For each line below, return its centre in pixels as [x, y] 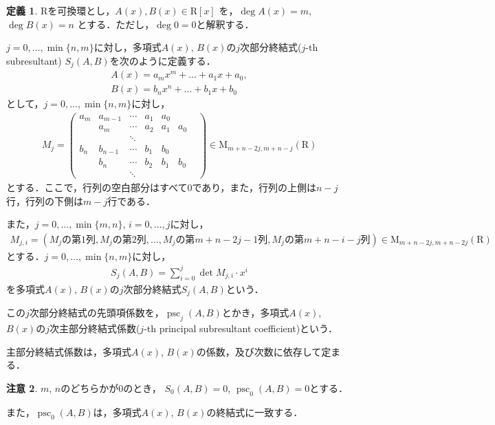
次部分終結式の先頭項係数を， [97, 313]
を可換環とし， [81, 10]
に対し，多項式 [128, 47]
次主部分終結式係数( [95, 328]
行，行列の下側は [45, 200]
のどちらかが [90, 388]
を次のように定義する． [163, 60]
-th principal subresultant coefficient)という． [241, 328]
